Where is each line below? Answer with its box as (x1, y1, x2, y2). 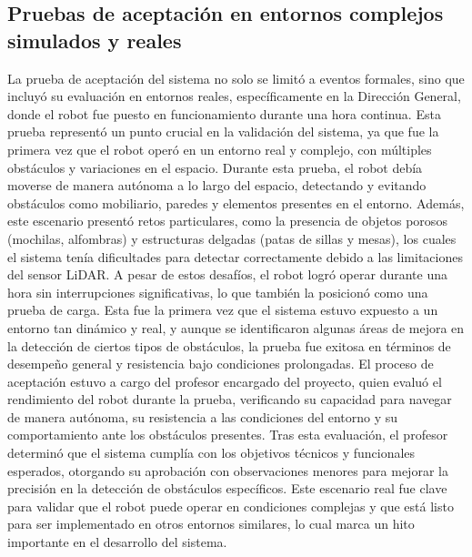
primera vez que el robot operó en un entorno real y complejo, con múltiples (7, 139, 432, 158)
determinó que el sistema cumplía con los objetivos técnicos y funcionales (7, 443, 416, 462)
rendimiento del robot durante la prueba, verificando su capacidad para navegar (7, 390, 452, 409)
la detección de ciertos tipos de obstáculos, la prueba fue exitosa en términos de (7, 336, 451, 355)
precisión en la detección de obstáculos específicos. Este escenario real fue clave (7, 479, 447, 498)
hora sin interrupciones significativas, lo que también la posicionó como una (7, 282, 428, 301)
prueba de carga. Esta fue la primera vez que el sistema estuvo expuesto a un (7, 300, 438, 319)
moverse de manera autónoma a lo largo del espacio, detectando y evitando (7, 176, 427, 195)
